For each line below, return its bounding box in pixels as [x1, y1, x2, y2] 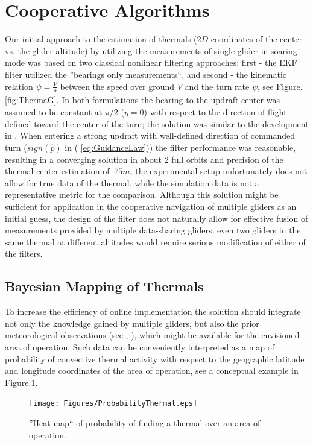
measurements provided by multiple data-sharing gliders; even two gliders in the [5, 224, 301, 236]
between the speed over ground [60, 80, 175, 92]
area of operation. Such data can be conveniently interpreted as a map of [5, 341, 275, 353]
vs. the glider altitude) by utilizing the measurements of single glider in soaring [5, 44, 297, 57]
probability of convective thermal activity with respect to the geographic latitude [5, 352, 305, 365]
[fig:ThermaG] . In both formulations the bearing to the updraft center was [5, 93, 280, 106]
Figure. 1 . [5, 376, 38, 388]
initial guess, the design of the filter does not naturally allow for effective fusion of [5, 212, 308, 224]
